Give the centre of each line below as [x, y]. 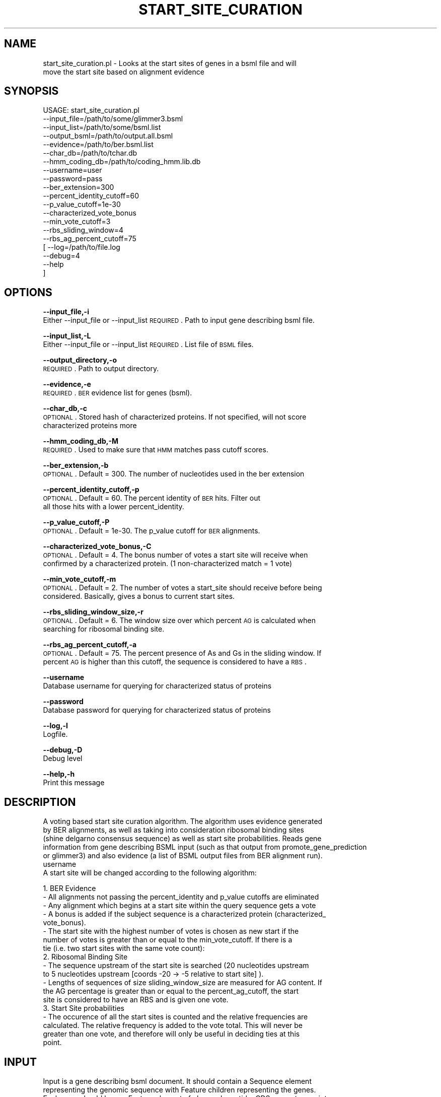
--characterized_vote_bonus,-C [97, 546]
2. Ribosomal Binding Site [85, 957]
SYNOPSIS [31, 91]
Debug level [63, 759]
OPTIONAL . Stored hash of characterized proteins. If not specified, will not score [175, 417]
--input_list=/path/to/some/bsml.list [102, 127]
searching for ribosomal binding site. [104, 629]
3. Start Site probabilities [84, 1008]
